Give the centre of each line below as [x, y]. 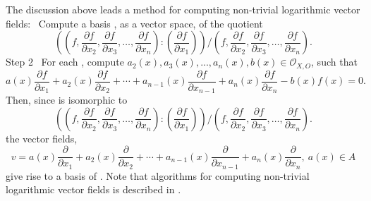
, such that [334, 62]
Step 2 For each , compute [65, 62]
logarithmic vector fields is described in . [93, 189]
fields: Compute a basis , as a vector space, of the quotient [134, 23]
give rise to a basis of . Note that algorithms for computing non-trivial [158, 175]
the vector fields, [42, 138]
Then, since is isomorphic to [67, 100]
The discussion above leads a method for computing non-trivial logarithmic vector [183, 9]
